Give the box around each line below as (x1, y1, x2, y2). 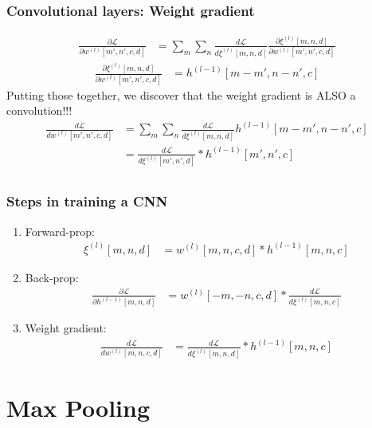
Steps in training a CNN (6, 191, 168, 211)
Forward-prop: (25, 222, 95, 239)
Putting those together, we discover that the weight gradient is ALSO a (6, 86, 356, 103)
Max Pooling (6, 391, 151, 424)
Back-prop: (25, 269, 79, 285)
